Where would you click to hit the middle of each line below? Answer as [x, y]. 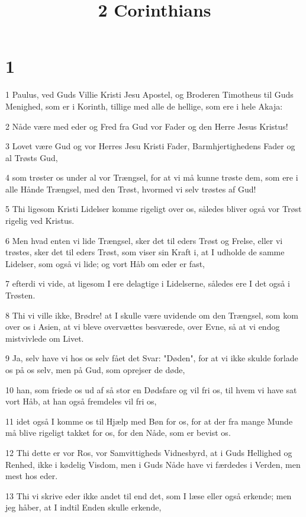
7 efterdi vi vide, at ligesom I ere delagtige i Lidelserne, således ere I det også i [148, 283]
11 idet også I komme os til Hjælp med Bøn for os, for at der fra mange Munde [149, 421]
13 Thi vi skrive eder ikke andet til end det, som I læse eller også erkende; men [149, 495]
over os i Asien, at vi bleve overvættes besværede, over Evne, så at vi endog [143, 327]
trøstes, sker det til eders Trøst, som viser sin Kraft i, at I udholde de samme [145, 252]
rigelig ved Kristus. [40, 221]
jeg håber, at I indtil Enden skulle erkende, [83, 507]
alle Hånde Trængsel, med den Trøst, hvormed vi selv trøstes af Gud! [131, 189]
